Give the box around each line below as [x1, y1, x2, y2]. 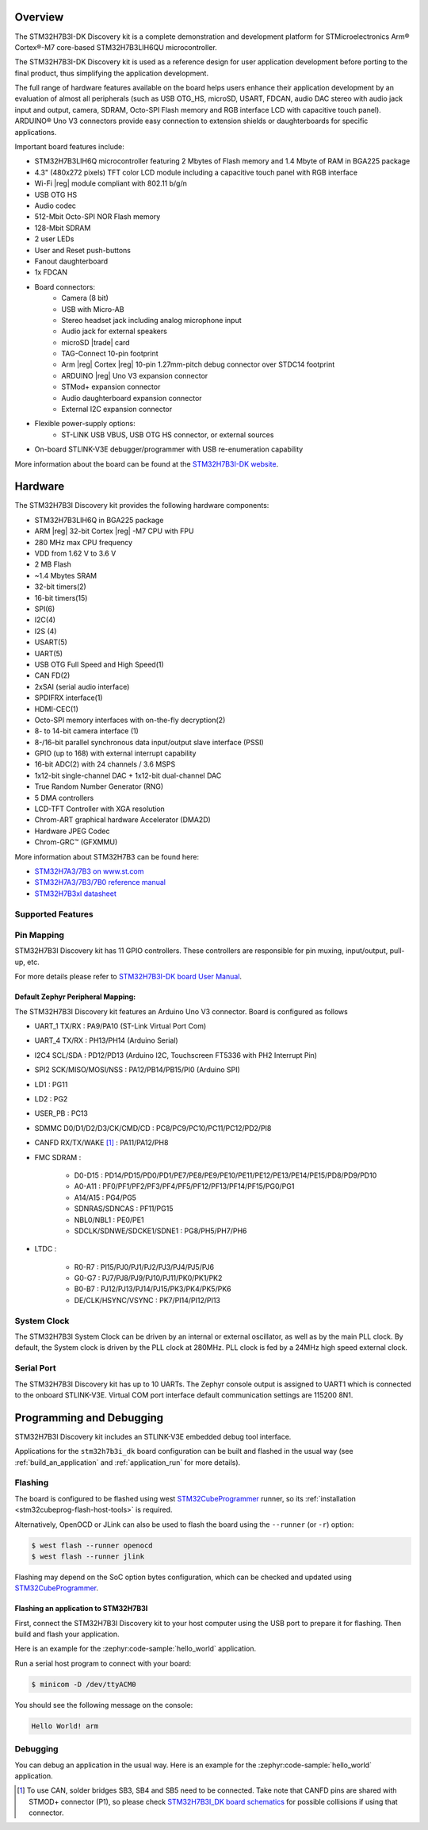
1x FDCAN [34, 267, 67, 277]
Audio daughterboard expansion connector [61, 393, 202, 402]
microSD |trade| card [61, 337, 130, 347]
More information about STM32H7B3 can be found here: [14, 852, 200, 861]
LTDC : [34, 1244, 57, 1254]
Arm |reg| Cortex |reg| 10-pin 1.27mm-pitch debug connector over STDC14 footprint [61, 359, 335, 369]
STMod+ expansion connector [61, 382, 161, 392]
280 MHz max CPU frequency [34, 537, 133, 547]
